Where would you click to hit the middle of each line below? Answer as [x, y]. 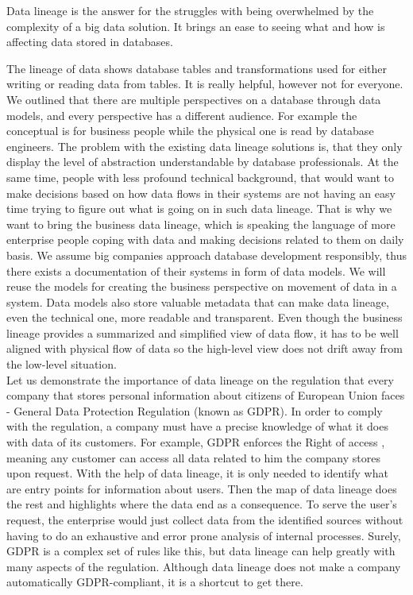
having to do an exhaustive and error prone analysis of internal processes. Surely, [204, 535]
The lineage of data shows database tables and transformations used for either [197, 68]
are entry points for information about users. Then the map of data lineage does [202, 488]
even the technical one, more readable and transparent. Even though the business [205, 317]
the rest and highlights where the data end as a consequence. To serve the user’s [202, 504]
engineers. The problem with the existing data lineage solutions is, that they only [205, 146]
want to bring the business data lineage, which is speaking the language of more [201, 224]
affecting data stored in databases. [90, 42]
